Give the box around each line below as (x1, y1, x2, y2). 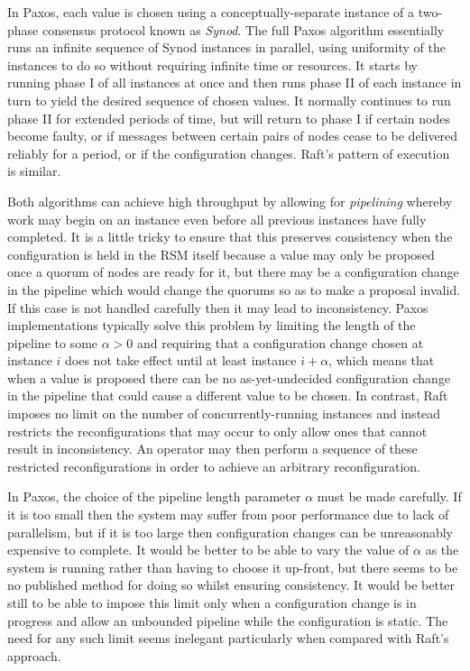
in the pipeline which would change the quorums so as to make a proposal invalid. (7, 280, 461, 299)
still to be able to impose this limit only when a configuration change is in (7, 593, 417, 611)
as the (425, 540, 459, 559)
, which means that (328, 351, 435, 370)
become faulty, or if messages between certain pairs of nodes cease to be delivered (7, 126, 458, 145)
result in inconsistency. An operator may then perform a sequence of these (7, 439, 418, 458)
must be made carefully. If (317, 487, 462, 506)
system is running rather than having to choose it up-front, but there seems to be (7, 557, 458, 576)
